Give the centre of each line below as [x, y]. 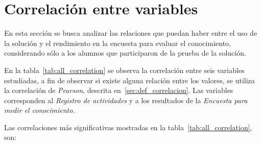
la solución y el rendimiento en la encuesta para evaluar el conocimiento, [117, 43]
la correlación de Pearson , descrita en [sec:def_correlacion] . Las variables [119, 90]
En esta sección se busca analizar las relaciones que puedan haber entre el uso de [131, 33]
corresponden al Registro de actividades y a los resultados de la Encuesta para [126, 100]
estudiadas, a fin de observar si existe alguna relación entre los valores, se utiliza [129, 80]
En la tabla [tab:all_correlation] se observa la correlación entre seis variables [124, 70]
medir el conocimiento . [40, 110]
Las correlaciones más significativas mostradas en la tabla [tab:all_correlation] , [128, 127]
